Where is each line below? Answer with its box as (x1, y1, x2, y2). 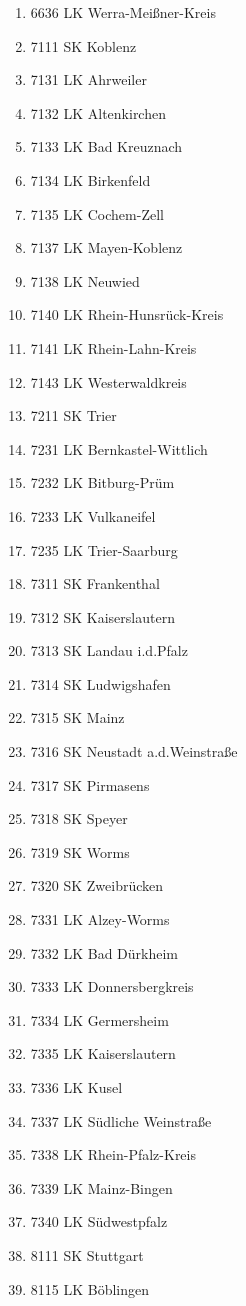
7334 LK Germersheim (30, 1009, 169, 1030)
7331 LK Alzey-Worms (30, 909, 170, 930)
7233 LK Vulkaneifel (30, 505, 156, 526)
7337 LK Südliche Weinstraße (30, 1110, 212, 1131)
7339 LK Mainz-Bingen (30, 1177, 173, 1198)
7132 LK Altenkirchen (30, 102, 166, 123)
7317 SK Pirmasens (30, 774, 150, 795)
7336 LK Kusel (30, 1077, 123, 1097)
